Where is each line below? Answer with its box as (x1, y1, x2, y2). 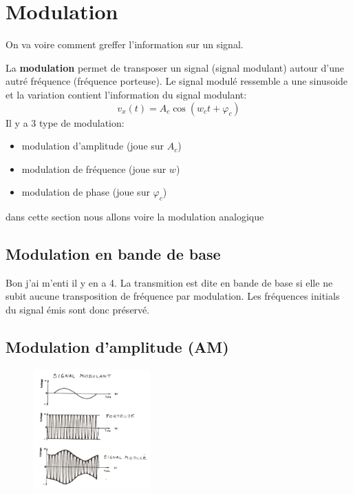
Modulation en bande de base (6, 243, 221, 265)
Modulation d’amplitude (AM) (6, 336, 229, 358)
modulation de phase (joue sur (21, 185, 150, 199)
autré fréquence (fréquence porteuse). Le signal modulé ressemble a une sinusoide (6, 74, 348, 88)
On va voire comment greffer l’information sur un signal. (6, 37, 244, 52)
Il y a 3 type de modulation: (6, 115, 125, 130)
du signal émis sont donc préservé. (6, 302, 150, 317)
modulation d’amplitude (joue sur (21, 138, 164, 153)
